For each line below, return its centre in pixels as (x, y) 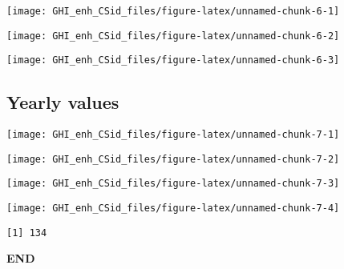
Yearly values (63, 102)
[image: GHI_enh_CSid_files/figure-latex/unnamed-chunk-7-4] (173, 209)
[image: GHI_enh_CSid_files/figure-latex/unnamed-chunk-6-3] (173, 60)
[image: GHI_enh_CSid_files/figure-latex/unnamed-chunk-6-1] (173, 11)
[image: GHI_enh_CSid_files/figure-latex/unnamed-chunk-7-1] (173, 135)
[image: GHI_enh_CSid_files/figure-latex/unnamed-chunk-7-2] (173, 159)
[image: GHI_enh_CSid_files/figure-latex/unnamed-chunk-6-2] (173, 36)
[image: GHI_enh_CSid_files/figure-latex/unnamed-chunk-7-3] (173, 184)
